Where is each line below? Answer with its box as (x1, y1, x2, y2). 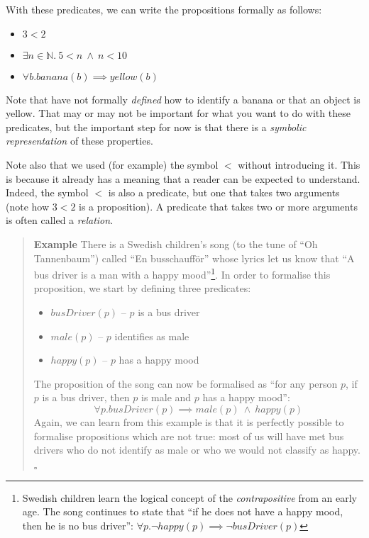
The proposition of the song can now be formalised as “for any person (33, 376, 338, 391)
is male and (141, 390, 192, 405)
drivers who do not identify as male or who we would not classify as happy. (33, 442, 360, 457)
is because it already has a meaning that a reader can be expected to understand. (6, 171, 360, 186)
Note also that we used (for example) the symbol (6, 157, 219, 172)
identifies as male (114, 328, 189, 343)
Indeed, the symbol (6, 185, 89, 200)
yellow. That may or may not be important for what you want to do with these (6, 106, 351, 121)
